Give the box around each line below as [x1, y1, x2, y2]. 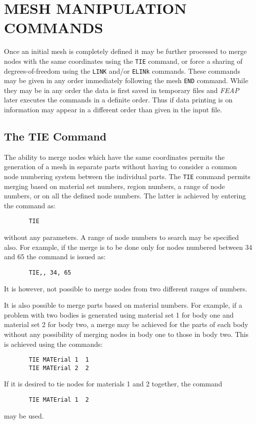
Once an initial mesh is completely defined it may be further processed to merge [4, 46, 247, 56]
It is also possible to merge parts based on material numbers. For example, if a [4, 300, 242, 310]
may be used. [4, 410, 44, 421]
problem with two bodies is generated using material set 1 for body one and [4, 309, 234, 320]
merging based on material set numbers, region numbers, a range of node [4, 181, 225, 191]
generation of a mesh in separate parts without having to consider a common [4, 161, 237, 172]
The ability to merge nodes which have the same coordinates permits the [4, 151, 225, 162]
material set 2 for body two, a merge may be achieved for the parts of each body [4, 319, 249, 330]
